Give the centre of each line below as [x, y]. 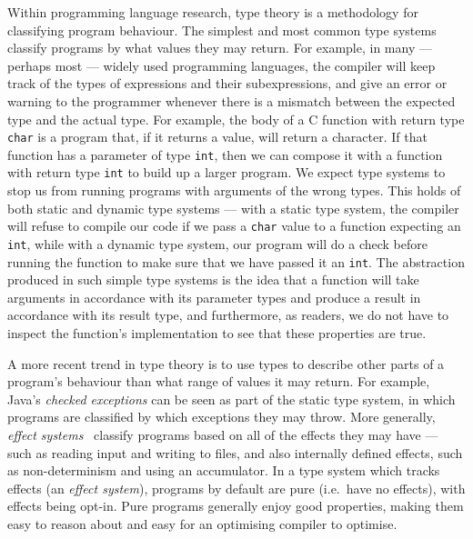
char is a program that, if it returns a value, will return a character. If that [217, 137]
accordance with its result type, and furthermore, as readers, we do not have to [228, 315]
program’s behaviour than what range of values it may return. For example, [219, 381]
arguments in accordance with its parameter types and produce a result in [214, 297]
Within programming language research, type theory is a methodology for [213, 12]
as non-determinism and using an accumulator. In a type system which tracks [224, 470]
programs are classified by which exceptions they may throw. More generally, [221, 417]
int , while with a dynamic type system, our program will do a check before [217, 243]
